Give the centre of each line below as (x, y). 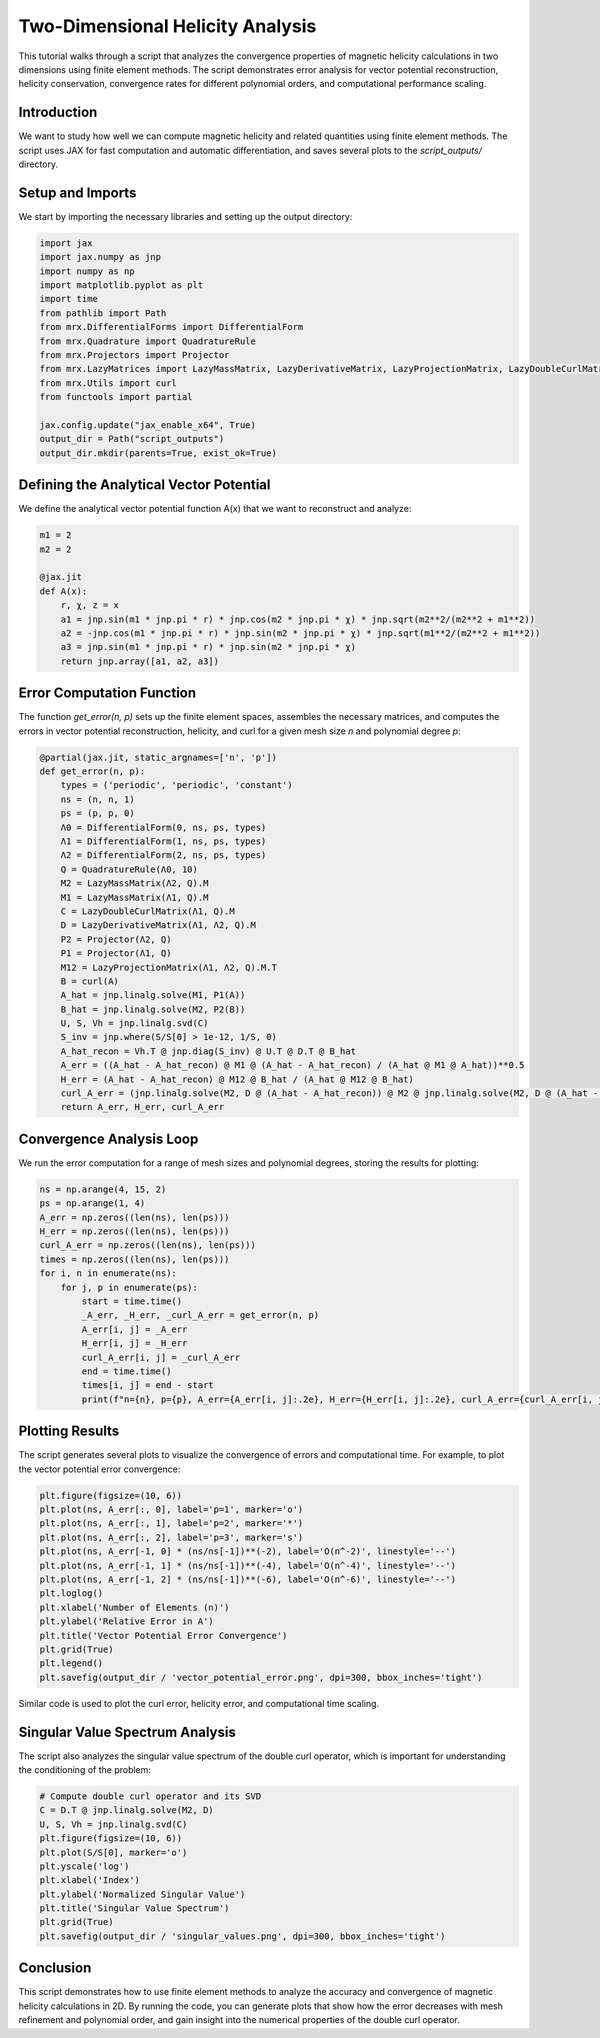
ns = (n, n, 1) (97, 799)
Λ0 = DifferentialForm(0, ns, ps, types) (163, 827)
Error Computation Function (107, 693)
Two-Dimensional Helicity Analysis (167, 26)
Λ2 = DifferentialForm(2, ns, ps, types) (163, 855)
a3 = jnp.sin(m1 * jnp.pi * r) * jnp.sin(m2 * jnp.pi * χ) (208, 647)
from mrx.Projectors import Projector (134, 355)
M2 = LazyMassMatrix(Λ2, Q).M (134, 883)
